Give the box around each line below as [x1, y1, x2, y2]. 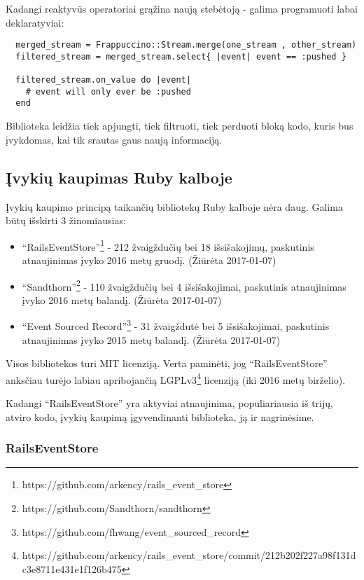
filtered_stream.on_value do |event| [15, 75, 191, 85]
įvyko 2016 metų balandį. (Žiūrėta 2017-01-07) [22, 292, 222, 307]
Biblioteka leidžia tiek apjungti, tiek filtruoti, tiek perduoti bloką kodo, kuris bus [6, 118, 353, 133]
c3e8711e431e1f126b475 [22, 561, 122, 576]
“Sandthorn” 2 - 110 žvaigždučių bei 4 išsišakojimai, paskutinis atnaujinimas [22, 277, 346, 294]
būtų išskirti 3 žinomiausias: [6, 213, 126, 228]
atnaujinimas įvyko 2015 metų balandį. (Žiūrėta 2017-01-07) [22, 332, 281, 347]
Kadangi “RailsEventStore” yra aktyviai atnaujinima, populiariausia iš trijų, [6, 396, 333, 410]
